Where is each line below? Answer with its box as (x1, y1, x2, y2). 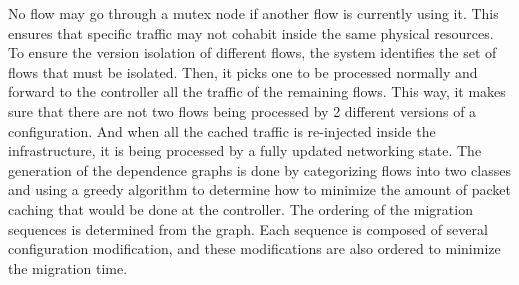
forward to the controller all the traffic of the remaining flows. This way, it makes (8, 81, 506, 102)
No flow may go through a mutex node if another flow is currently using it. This (8, 3, 499, 23)
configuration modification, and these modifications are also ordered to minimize (8, 238, 501, 259)
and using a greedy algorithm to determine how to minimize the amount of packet (8, 179, 512, 200)
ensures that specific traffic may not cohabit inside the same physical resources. (8, 22, 494, 43)
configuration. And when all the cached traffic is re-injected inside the (8, 120, 436, 141)
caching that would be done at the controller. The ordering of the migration (8, 198, 473, 219)
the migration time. (8, 257, 128, 278)
